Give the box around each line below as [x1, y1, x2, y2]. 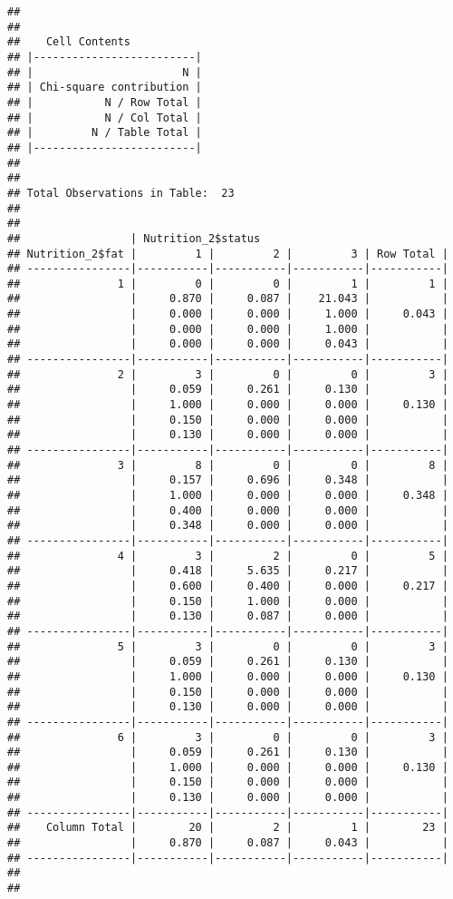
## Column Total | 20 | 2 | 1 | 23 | [7, 821, 448, 835]
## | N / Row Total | [7, 95, 202, 109]
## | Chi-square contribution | [7, 81, 202, 94]
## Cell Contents [7, 35, 131, 49]
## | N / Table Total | [7, 126, 202, 140]
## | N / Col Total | [7, 111, 202, 124]
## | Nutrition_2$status [7, 231, 261, 245]
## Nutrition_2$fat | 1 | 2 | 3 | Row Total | [7, 247, 448, 260]
